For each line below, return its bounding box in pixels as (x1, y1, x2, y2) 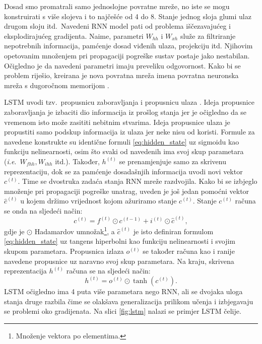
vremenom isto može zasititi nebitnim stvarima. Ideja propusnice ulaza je (4, 116, 230, 127)
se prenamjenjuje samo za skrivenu (119, 156, 226, 166)
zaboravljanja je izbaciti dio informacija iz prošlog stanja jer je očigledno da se (4, 106, 247, 117)
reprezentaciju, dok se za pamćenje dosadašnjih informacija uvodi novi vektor (4, 166, 243, 176)
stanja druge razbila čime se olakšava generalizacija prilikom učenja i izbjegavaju (4, 296, 253, 306)
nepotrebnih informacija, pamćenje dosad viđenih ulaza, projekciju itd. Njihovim (4, 40, 253, 51)
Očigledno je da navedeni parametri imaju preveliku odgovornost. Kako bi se (4, 60, 241, 71)
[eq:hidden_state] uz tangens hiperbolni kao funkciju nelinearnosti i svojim (4, 236, 235, 246)
